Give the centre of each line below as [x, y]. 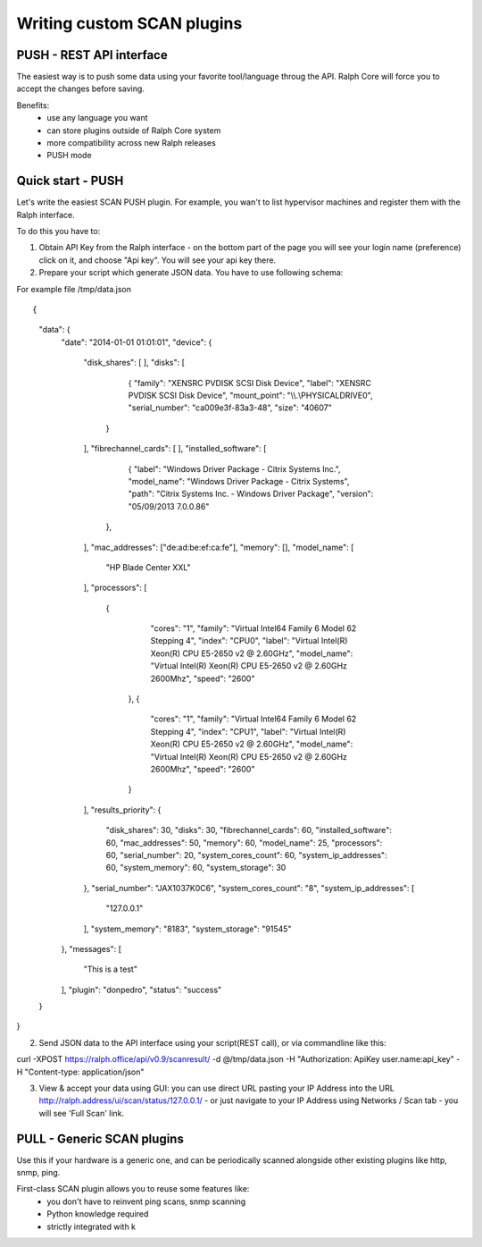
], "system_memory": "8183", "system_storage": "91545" [187, 929]
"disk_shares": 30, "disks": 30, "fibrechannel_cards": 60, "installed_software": [249, 830]
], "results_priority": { [122, 810]
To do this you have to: [58, 232]
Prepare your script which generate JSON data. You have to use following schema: [191, 273]
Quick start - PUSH [70, 181]
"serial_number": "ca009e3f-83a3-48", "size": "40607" [230, 408]
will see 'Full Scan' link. [82, 1113]
